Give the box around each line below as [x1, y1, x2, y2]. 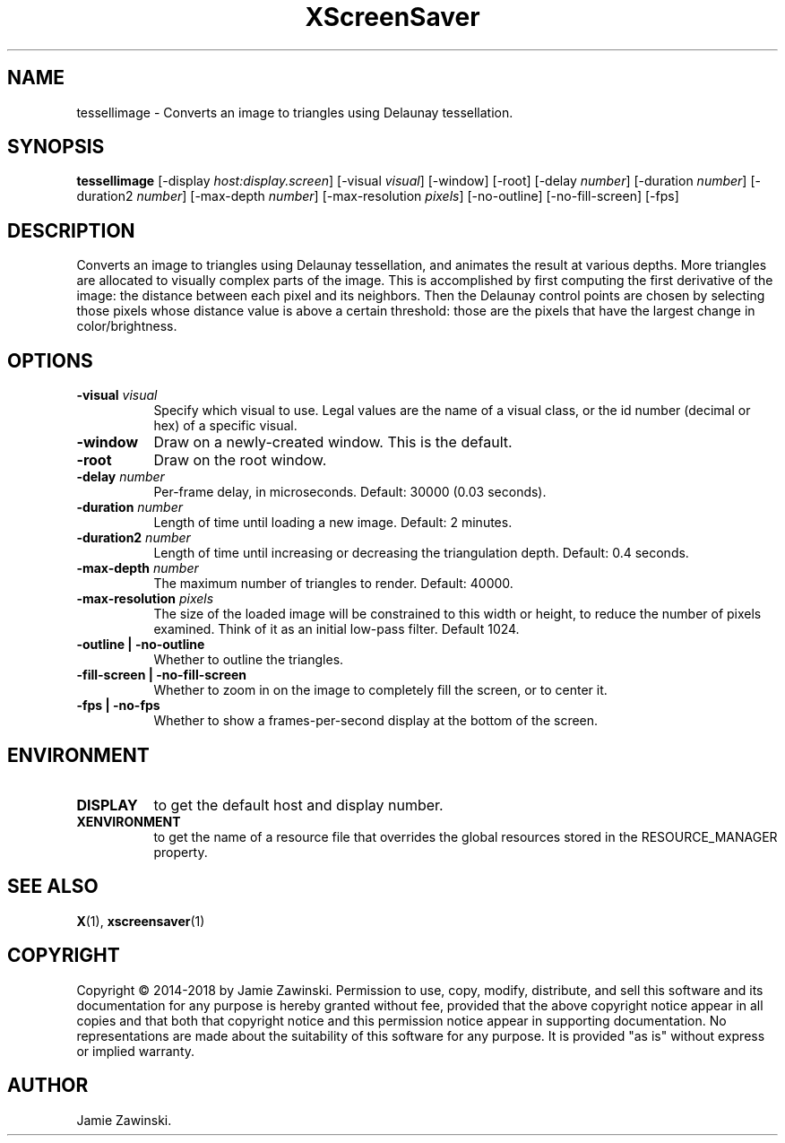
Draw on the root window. [153, 451, 327, 470]
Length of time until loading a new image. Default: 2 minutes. [153, 515, 513, 531]
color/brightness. [76, 318, 177, 334]
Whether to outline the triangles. [153, 652, 344, 668]
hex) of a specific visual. [153, 418, 298, 434]
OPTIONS [7, 349, 93, 372]
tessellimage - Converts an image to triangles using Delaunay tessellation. [76, 104, 513, 120]
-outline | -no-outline [76, 636, 205, 653]
